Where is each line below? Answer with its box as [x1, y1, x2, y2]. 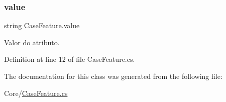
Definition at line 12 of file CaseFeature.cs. [4, 54, 135, 64]
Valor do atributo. [4, 37, 60, 47]
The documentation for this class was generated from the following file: [4, 71, 222, 81]
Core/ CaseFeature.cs [4, 87, 68, 98]
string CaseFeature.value [4, 20, 80, 31]
